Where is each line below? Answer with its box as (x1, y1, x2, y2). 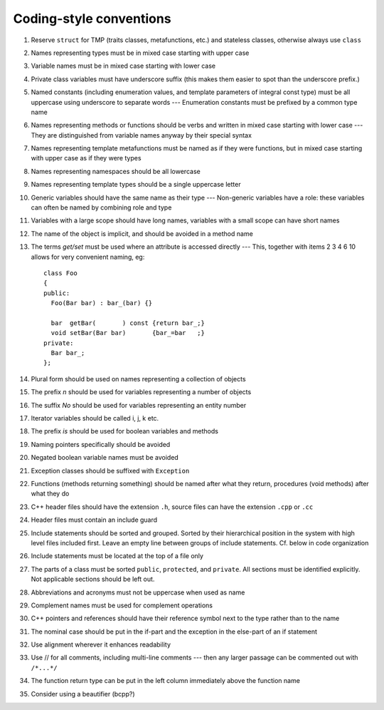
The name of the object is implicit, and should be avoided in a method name (31, 229, 254, 238)
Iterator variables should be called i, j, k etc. (31, 414, 159, 423)
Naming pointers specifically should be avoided (31, 440, 171, 448)
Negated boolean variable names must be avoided (31, 453, 179, 462)
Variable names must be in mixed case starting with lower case (31, 61, 216, 71)
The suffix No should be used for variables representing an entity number (31, 401, 247, 409)
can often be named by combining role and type (31, 203, 172, 212)
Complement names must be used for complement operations (31, 601, 213, 609)
